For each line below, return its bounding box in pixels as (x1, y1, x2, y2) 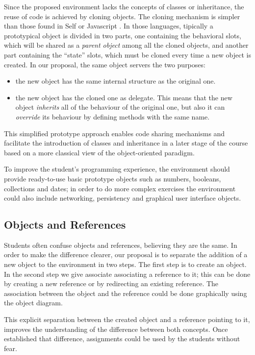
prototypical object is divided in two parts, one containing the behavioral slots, (4, 30, 241, 40)
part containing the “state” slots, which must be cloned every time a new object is (4, 49, 252, 59)
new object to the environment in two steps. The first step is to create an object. (4, 259, 247, 269)
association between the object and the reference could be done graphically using (4, 288, 247, 298)
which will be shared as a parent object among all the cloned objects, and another (4, 40, 249, 50)
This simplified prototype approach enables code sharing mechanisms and (4, 128, 225, 138)
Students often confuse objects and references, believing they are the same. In (4, 239, 237, 250)
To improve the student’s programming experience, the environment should (4, 164, 230, 174)
